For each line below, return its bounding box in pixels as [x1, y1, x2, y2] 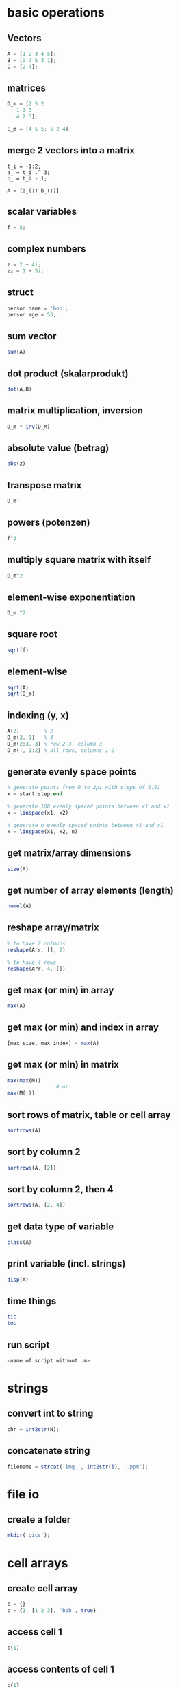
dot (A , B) [7, 386, 32, 393]
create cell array [7, 1582, 79, 1594]
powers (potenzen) [7, 517, 90, 528]
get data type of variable [7, 1221, 114, 1232]
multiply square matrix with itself [7, 554, 151, 566]
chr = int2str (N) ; [7, 1426, 60, 1432]
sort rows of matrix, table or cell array [7, 1109, 171, 1121]
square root [7, 628, 58, 641]
